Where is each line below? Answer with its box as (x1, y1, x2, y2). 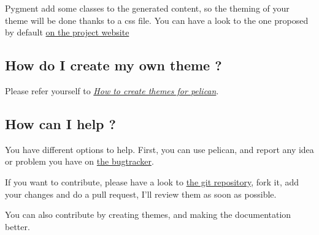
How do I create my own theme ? (5, 56, 222, 75)
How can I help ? (5, 114, 116, 133)
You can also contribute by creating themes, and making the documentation (5, 208, 291, 221)
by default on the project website (5, 26, 129, 39)
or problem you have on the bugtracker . (5, 155, 154, 168)
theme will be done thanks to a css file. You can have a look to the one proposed (5, 13, 309, 26)
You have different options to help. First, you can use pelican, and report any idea (5, 143, 314, 155)
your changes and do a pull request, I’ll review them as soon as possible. (5, 187, 277, 200)
